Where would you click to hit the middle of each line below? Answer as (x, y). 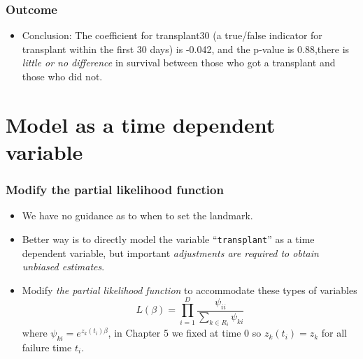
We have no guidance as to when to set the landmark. (137, 215)
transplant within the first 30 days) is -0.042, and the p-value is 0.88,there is (186, 49)
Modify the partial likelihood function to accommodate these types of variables (190, 290)
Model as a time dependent (141, 124)
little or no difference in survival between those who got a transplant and (179, 63)
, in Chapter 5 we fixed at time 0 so (185, 333)
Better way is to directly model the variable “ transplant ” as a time (168, 239)
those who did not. (62, 76)
